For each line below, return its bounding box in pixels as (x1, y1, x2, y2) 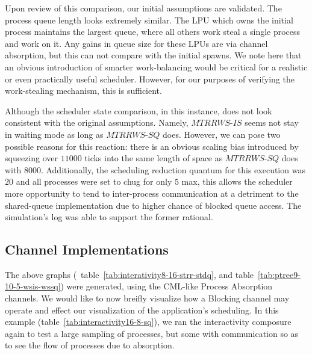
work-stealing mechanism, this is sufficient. (5, 84, 162, 97)
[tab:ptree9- (258, 268, 301, 280)
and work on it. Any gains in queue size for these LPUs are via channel (5, 37, 268, 49)
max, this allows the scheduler (181, 175, 293, 188)
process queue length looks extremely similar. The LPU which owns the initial (5, 13, 293, 26)
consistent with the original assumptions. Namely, (5, 116, 189, 129)
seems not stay (245, 116, 299, 129)
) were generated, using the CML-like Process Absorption (60, 280, 273, 292)
